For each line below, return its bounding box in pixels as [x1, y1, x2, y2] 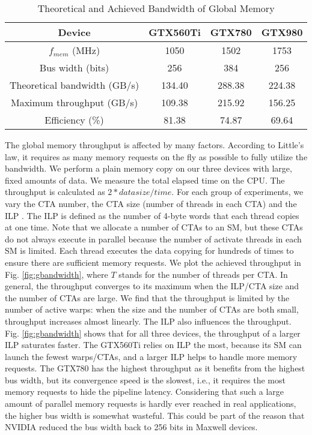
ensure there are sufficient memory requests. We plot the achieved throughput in [5, 256, 301, 268]
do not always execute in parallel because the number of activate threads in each [5, 232, 302, 245]
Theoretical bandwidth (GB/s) [10, 78, 139, 92]
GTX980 [261, 25, 303, 39]
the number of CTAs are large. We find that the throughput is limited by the [5, 291, 290, 304]
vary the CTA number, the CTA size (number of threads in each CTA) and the [5, 197, 297, 209]
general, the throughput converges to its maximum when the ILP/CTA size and [5, 280, 299, 292]
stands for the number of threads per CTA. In [118, 268, 288, 280]
